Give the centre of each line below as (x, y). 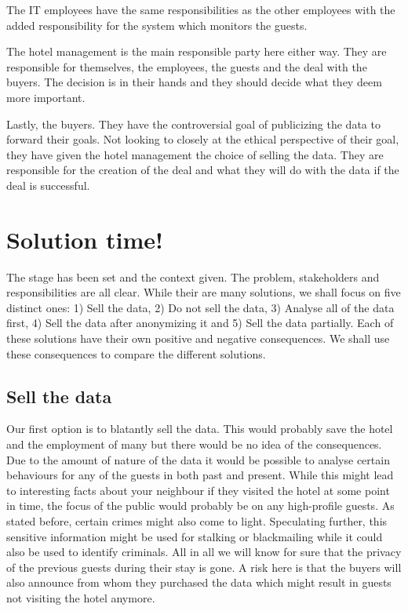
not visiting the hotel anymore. (81, 597)
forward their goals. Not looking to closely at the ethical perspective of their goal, (203, 139)
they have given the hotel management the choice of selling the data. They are (195, 154)
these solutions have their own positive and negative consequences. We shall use (198, 338)
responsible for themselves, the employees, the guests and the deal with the (187, 66)
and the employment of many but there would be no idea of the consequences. (194, 444)
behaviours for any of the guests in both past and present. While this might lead (200, 475)
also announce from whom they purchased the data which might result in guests (199, 582)
